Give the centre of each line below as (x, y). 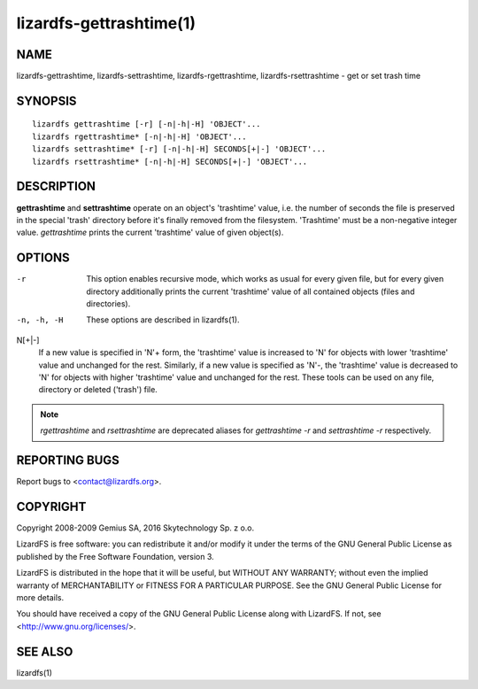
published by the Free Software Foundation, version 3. (115, 556)
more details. (40, 597)
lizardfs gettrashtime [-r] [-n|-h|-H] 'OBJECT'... (146, 124)
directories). (108, 304)
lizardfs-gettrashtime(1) (106, 23)
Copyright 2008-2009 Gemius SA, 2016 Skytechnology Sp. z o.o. (135, 528)
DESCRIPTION (56, 186)
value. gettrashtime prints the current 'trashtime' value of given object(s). (150, 232)
